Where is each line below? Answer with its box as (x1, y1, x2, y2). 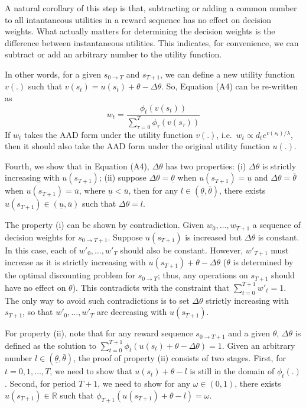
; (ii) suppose (99, 171, 147, 184)
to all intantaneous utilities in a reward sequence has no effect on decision (5, 13, 272, 25)
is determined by (233, 256, 294, 268)
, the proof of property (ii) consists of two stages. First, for (73, 352, 286, 364)
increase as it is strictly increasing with (5, 256, 146, 268)
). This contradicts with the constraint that (72, 281, 230, 293)
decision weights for (5, 230, 76, 243)
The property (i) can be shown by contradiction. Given (5, 219, 204, 231)
